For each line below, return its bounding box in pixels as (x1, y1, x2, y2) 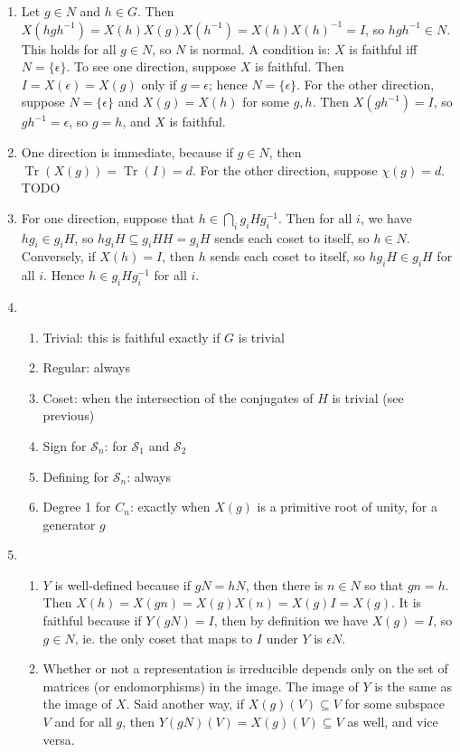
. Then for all (278, 208, 352, 227)
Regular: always (42, 358, 130, 377)
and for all (54, 712, 112, 731)
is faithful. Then (255, 57, 344, 76)
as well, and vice (347, 712, 438, 731)
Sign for (42, 436, 87, 455)
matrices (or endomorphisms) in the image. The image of (42, 676, 359, 695)
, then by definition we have (213, 611, 368, 630)
